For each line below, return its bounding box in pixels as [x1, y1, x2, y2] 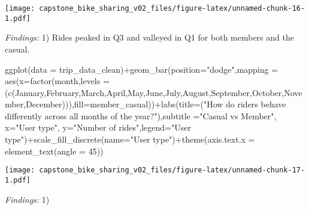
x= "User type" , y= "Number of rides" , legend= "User [5, 121, 191, 134]
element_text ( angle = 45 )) [5, 144, 104, 157]
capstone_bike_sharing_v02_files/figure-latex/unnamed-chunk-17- [39, 166, 305, 175]
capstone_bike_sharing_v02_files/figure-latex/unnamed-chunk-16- [39, 4, 305, 13]
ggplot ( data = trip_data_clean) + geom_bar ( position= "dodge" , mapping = [5, 63, 278, 75]
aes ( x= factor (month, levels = [5, 75, 110, 87]
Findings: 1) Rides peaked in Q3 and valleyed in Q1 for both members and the [5, 31, 294, 44]
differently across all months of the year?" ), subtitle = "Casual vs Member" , [5, 109, 277, 122]
